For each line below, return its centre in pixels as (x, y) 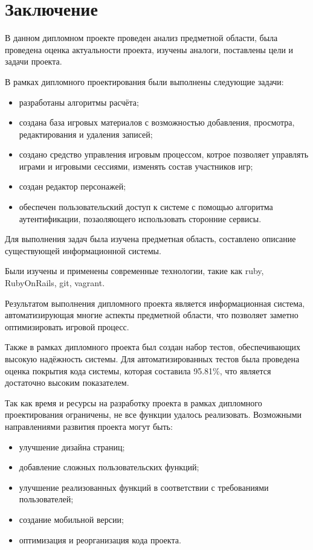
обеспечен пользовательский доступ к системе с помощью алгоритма (146, 207)
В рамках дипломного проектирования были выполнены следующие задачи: (144, 81)
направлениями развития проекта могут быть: (89, 426)
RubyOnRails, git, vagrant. (55, 283)
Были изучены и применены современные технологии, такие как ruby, (134, 271)
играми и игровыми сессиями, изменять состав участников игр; (136, 166)
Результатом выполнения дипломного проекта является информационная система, (155, 303)
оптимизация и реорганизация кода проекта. (100, 539)
